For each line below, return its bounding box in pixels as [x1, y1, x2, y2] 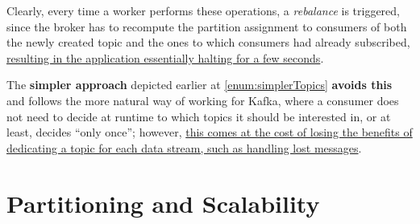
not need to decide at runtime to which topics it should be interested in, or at [6, 108, 391, 124]
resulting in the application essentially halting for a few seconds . [6, 49, 324, 66]
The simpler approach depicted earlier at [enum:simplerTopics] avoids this [6, 76, 393, 93]
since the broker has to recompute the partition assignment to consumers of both [6, 18, 407, 35]
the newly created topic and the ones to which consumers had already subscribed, [6, 34, 410, 51]
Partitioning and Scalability [6, 186, 320, 219]
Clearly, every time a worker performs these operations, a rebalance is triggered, [6, 2, 400, 18]
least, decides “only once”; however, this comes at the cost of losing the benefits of [6, 124, 413, 141]
